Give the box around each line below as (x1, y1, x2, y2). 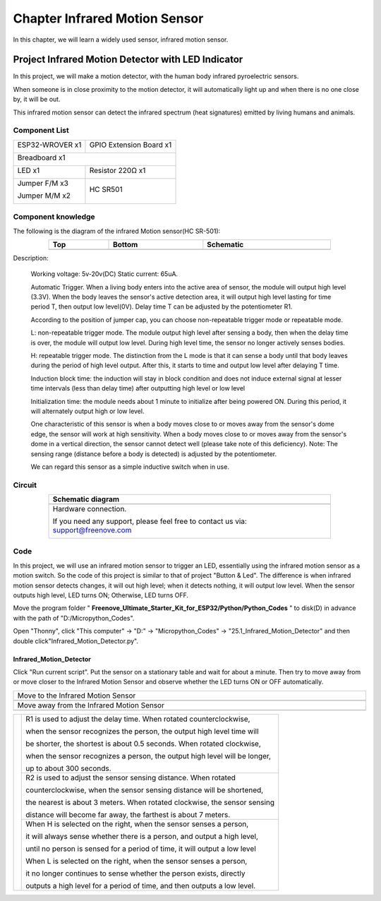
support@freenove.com (52, 525, 132, 535)
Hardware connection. (52, 504, 127, 514)
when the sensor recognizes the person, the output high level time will (25, 726, 259, 736)
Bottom (113, 239, 138, 249)
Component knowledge (13, 212, 95, 222)
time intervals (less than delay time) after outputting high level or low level (30, 384, 246, 393)
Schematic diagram (52, 494, 120, 504)
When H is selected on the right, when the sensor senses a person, (25, 819, 249, 829)
